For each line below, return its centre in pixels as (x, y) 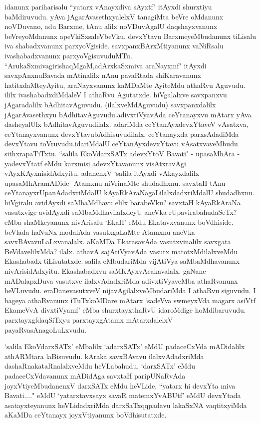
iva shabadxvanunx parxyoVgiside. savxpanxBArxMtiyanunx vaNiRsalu (114, 46)
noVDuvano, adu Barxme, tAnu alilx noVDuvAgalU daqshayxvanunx (111, 26)
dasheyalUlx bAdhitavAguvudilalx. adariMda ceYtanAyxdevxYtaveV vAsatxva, (127, 124)
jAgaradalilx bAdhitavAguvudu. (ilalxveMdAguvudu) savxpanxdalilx (110, 104)
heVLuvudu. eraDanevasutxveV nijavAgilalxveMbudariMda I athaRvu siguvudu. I (130, 290)
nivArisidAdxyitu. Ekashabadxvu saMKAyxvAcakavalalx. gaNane (105, 271)
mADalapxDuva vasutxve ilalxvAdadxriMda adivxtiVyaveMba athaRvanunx (121, 280)
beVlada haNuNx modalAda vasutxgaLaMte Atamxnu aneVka (100, 231)
